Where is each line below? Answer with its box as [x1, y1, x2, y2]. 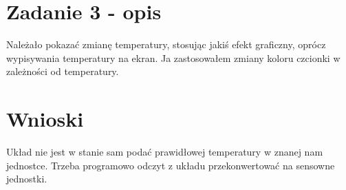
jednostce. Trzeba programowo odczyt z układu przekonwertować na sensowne [6, 158, 335, 172]
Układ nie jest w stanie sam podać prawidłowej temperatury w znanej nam [6, 145, 323, 159]
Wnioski [6, 105, 84, 133]
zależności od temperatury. [6, 64, 119, 78]
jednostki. [6, 171, 47, 186]
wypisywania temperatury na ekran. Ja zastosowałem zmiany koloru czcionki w [6, 50, 340, 65]
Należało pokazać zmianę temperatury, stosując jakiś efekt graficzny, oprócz [6, 37, 326, 52]
